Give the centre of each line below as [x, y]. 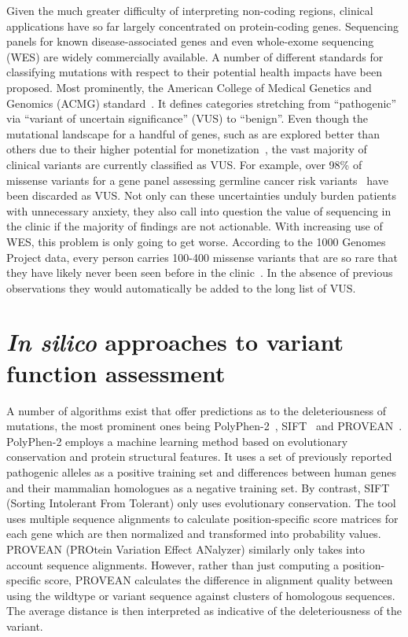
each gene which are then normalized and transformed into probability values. [194, 534]
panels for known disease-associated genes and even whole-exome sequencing [190, 41]
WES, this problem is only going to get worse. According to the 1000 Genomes [196, 241]
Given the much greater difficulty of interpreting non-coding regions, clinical [190, 10]
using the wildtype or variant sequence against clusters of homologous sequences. [201, 595]
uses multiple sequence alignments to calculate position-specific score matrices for [202, 518]
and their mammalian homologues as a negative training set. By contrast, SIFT [198, 487]
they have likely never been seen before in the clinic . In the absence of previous [200, 272]
